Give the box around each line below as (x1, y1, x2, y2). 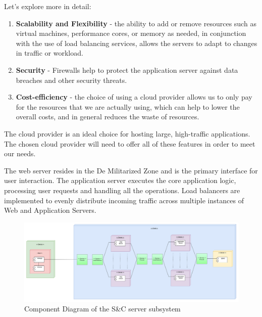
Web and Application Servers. (4, 205, 96, 215)
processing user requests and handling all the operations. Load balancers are (4, 185, 240, 195)
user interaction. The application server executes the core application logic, (4, 175, 236, 186)
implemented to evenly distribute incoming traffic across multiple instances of (4, 195, 244, 205)
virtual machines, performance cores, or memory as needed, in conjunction (16, 28, 246, 38)
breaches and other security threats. (16, 74, 127, 85)
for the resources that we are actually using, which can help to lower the (16, 101, 240, 112)
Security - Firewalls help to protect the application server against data (16, 64, 238, 75)
